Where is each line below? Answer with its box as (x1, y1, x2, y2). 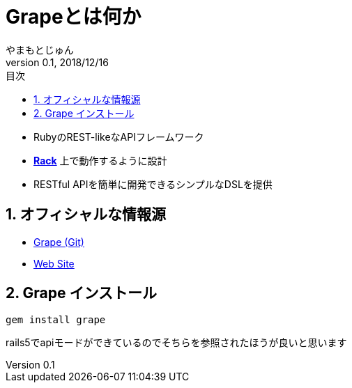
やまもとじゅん (6, 43, 74, 56)
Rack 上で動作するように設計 (33, 154, 167, 166)
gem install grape (6, 314, 106, 326)
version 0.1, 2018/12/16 (6, 56, 109, 68)
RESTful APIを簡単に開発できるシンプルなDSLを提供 (33, 178, 273, 190)
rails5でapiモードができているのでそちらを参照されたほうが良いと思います (6, 336, 347, 349)
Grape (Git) (33, 235, 84, 248)
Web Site (33, 257, 75, 270)
